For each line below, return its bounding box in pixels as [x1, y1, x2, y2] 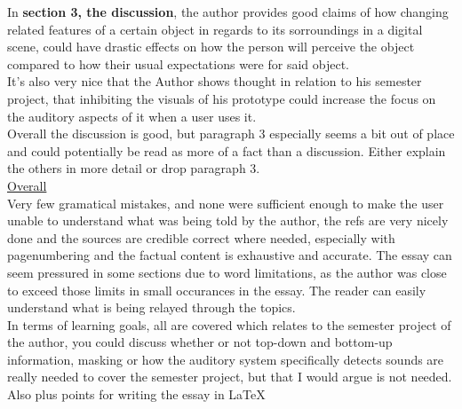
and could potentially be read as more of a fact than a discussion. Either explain [7, 141, 446, 160]
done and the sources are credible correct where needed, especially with [7, 228, 395, 247]
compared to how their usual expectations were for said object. [7, 54, 349, 73]
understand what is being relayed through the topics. [7, 298, 296, 317]
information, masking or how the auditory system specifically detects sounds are [7, 350, 444, 368]
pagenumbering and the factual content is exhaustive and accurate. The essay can [7, 246, 452, 264]
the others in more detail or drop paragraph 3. [7, 159, 260, 177]
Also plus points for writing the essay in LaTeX [7, 385, 266, 404]
